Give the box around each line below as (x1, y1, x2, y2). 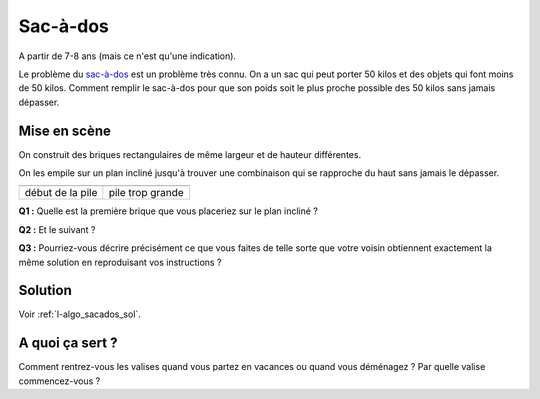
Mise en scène (18, 122, 112, 139)
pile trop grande (108, 186, 184, 200)
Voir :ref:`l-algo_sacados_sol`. (18, 308, 142, 320)
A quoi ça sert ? (18, 335, 118, 352)
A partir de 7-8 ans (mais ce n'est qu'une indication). (18, 50, 237, 62)
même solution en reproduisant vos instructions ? (18, 256, 222, 268)
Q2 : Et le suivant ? (18, 223, 96, 235)
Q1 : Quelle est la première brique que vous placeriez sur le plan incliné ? (18, 205, 319, 217)
